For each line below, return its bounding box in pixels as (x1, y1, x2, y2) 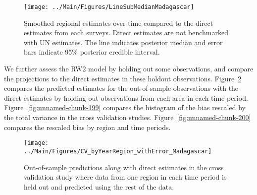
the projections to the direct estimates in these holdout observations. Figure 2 (4, 73, 242, 83)
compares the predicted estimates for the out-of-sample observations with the (4, 83, 239, 93)
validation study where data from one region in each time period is (24, 172, 227, 182)
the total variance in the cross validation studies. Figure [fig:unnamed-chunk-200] (4, 112, 251, 122)
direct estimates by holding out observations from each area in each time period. (4, 92, 248, 103)
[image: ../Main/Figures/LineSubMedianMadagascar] (24, 3, 194, 10)
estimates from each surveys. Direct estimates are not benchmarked (24, 27, 228, 38)
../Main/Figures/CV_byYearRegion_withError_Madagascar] (24, 147, 212, 155)
